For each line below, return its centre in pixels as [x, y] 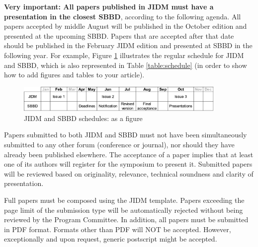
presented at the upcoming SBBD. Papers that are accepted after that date [119, 35]
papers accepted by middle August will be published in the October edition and [126, 26]
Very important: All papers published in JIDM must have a [109, 6]
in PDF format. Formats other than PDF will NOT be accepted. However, [118, 229]
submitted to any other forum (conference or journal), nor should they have [119, 145]
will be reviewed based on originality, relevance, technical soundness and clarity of [129, 173]
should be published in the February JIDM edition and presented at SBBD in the [128, 45]
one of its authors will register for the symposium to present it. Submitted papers [128, 164]
